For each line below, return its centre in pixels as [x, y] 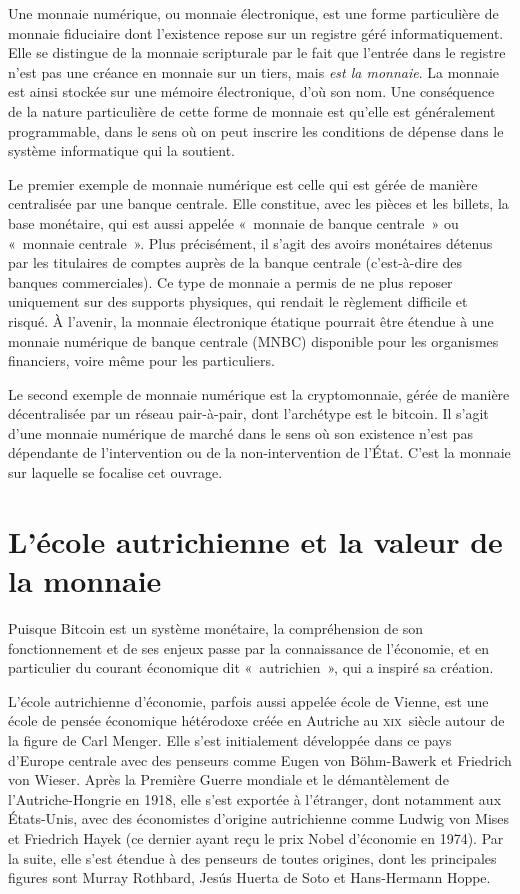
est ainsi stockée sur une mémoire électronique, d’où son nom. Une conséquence [251, 91]
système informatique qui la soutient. [121, 150]
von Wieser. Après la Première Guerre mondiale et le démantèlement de [228, 779]
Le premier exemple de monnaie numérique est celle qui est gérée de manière [243, 183]
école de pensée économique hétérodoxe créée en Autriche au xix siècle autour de [256, 720]
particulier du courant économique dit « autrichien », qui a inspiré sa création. [251, 667]
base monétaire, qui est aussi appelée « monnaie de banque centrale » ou [233, 222]
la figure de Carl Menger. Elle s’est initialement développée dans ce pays [230, 739]
